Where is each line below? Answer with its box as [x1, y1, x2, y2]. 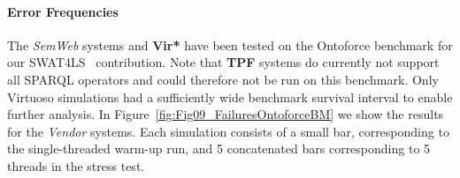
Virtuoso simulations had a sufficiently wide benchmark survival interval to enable [7, 87, 453, 106]
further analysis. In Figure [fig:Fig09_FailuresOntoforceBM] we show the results [7, 105, 444, 123]
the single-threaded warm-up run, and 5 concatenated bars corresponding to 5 [7, 139, 431, 158]
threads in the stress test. [7, 156, 145, 174]
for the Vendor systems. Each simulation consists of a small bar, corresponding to [7, 122, 449, 140]
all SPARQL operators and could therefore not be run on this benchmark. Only [7, 70, 439, 88]
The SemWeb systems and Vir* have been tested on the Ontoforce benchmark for [7, 35, 453, 54]
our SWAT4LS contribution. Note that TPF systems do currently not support [7, 53, 440, 71]
